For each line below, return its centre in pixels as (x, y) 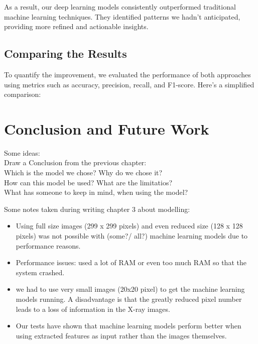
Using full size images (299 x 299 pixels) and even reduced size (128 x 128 (129, 226)
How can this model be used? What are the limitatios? (88, 182)
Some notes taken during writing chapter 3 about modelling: (97, 209)
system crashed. (40, 272)
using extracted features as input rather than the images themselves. (121, 335)
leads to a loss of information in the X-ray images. (93, 309)
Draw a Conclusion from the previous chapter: (75, 162)
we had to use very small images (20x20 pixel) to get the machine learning (130, 289)
